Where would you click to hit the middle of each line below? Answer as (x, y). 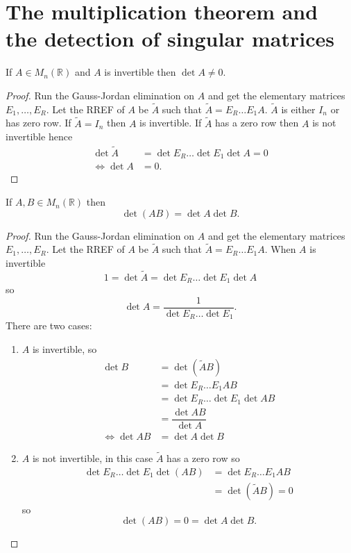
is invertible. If (171, 123)
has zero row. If (38, 123)
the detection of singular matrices (170, 39)
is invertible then (140, 72)
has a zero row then (257, 123)
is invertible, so (65, 349)
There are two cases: (49, 325)
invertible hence (39, 137)
